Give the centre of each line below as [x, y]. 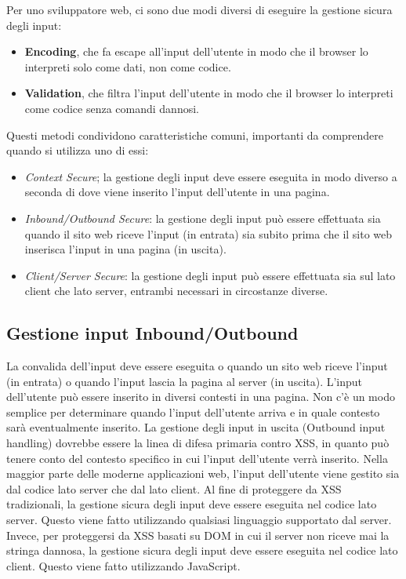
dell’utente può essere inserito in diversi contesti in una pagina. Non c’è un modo [201, 397]
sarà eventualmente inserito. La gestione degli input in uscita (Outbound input [196, 427]
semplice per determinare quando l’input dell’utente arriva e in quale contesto [193, 411]
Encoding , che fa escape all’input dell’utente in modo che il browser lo [196, 51]
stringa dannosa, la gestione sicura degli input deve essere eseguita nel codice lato [202, 550]
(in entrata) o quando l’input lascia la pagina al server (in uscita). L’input [185, 381]
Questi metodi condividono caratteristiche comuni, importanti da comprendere [195, 135]
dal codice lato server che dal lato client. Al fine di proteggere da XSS [174, 488]
